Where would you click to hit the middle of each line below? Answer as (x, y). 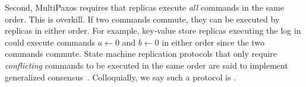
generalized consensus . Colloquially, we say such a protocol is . (121, 77)
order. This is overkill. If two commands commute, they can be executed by (142, 19)
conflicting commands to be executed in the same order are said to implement (146, 65)
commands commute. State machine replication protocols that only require (141, 54)
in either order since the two (213, 42)
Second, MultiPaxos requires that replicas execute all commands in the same (144, 7)
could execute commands (50, 42)
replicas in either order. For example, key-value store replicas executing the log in (153, 30)
